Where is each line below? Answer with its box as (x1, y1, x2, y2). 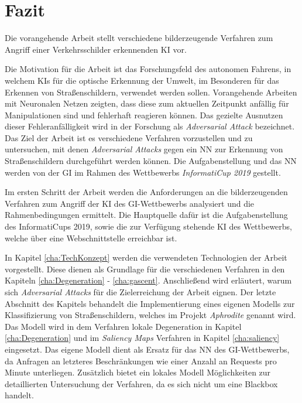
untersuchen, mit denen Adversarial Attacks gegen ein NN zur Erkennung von (5, 143, 283, 155)
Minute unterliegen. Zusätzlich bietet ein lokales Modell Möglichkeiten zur (5, 366, 271, 378)
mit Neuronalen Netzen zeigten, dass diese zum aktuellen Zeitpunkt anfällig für (5, 97, 289, 110)
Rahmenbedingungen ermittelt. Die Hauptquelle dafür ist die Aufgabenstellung (5, 209, 288, 221)
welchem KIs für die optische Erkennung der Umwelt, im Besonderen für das (5, 74, 279, 86)
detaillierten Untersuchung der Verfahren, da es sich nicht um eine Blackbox (5, 377, 278, 390)
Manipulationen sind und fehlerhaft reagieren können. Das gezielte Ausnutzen (5, 108, 283, 121)
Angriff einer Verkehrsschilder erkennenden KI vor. (5, 43, 187, 55)
